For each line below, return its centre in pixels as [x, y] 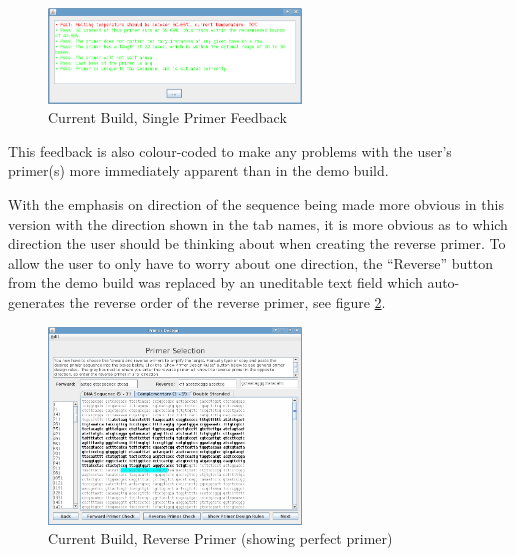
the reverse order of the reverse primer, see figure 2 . [227, 301]
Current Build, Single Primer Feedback [167, 117]
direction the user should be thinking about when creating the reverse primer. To [257, 243]
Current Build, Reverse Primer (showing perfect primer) [220, 538]
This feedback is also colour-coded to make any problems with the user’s [230, 150]
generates [36, 301]
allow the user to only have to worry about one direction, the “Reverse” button [251, 262]
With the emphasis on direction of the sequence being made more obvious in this [256, 203]
